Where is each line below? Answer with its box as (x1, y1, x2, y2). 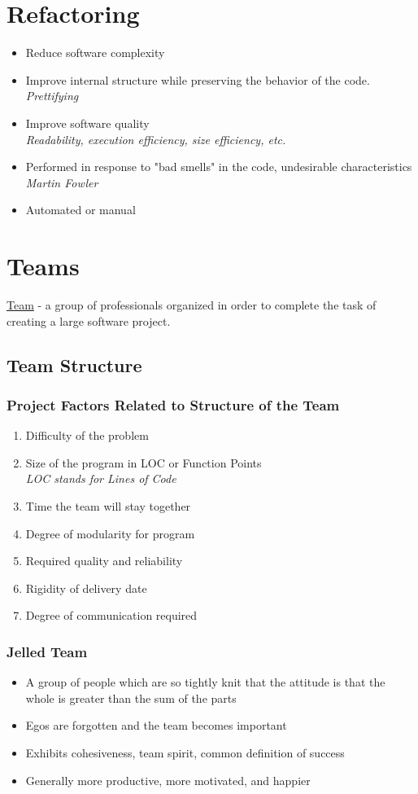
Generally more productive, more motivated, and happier (25, 771, 311, 788)
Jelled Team (7, 641, 88, 661)
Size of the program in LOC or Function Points (25, 454, 262, 471)
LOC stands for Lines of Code (25, 470, 176, 487)
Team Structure (7, 352, 142, 377)
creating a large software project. (7, 312, 171, 329)
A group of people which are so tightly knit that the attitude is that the (25, 673, 385, 691)
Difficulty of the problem (25, 427, 149, 444)
